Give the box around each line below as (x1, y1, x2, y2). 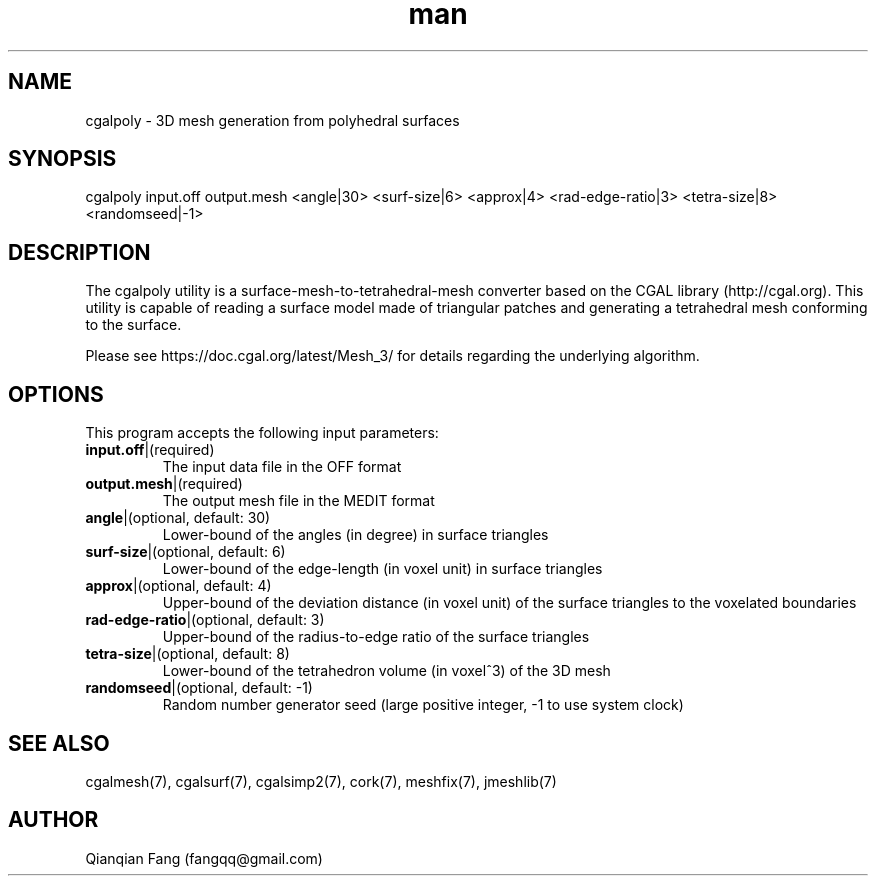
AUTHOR (8, 807, 99, 833)
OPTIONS (8, 381, 104, 407)
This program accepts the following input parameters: (85, 424, 439, 442)
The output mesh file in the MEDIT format (162, 492, 435, 510)
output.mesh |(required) (85, 475, 243, 493)
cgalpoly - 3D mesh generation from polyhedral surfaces (85, 111, 460, 129)
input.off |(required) (85, 441, 215, 459)
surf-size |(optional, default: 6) (85, 543, 286, 561)
